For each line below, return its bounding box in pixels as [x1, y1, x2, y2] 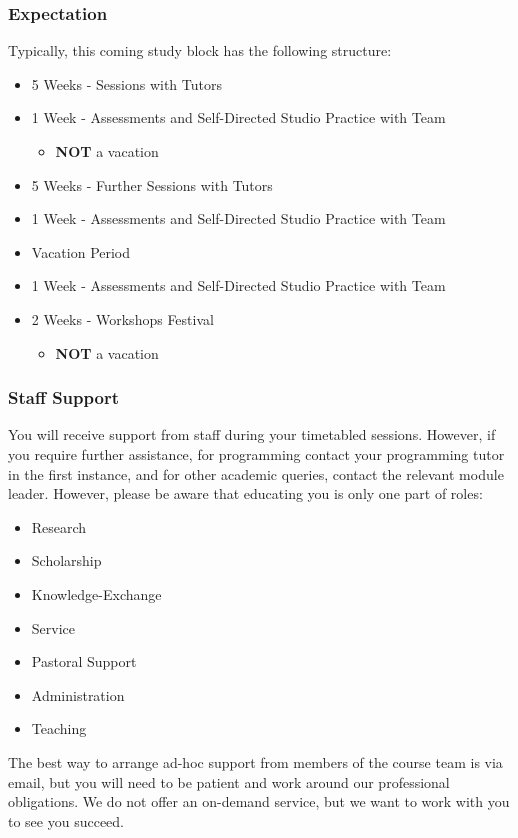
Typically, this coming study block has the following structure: [8, 40, 392, 61]
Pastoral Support [31, 651, 137, 672]
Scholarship [31, 550, 102, 571]
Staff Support [8, 385, 119, 410]
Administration [31, 684, 125, 705]
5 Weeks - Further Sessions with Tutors [31, 174, 273, 195]
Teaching [31, 718, 87, 739]
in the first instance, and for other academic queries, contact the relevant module [8, 463, 504, 484]
